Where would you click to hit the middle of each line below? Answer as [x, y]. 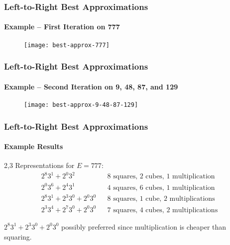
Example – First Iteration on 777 [62, 27]
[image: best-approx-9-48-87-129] [81, 105]
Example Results [34, 146]
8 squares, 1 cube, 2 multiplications [161, 199]
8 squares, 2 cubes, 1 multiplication [161, 177]
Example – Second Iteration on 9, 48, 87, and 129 [91, 86]
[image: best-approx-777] [67, 45]
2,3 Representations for [39, 165]
